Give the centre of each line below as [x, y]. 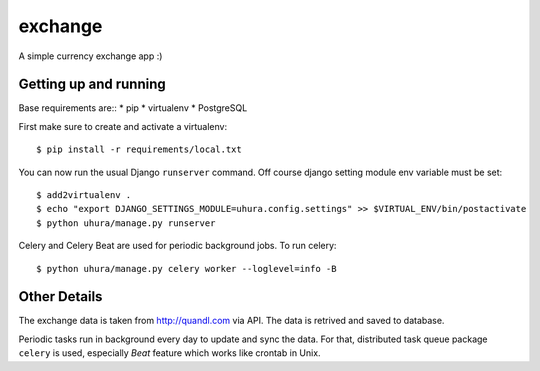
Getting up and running [92, 84]
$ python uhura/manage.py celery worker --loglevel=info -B [186, 268]
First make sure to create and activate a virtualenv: [123, 126]
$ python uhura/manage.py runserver [126, 223]
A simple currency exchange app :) [90, 56]
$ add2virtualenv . [84, 195]
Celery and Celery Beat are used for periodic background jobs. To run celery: [177, 246]
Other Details [60, 296]
